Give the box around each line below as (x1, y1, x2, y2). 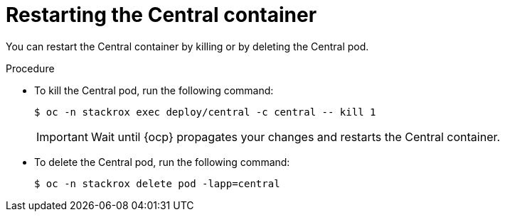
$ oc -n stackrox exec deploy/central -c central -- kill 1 (34, 106, 376, 118)
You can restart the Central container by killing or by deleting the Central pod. (6, 40, 369, 52)
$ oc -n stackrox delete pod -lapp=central (34, 177, 280, 189)
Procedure (6, 62, 55, 74)
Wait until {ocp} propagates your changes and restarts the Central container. (90, 129, 501, 144)
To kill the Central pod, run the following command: (34, 84, 274, 96)
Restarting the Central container (6, 3, 317, 27)
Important (36, 129, 88, 144)
